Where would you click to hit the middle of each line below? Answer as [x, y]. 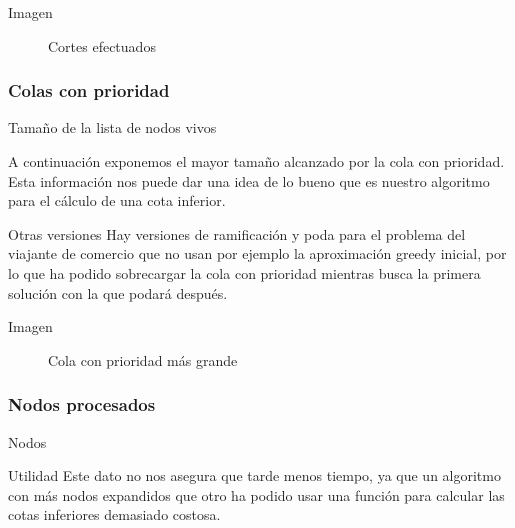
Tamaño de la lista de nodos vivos [112, 127]
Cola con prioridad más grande [143, 359]
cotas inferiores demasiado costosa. [114, 514]
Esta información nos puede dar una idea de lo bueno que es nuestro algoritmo [249, 180]
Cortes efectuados [102, 45]
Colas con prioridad [89, 90]
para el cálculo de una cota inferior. [117, 200]
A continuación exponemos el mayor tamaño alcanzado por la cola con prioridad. [256, 161]
